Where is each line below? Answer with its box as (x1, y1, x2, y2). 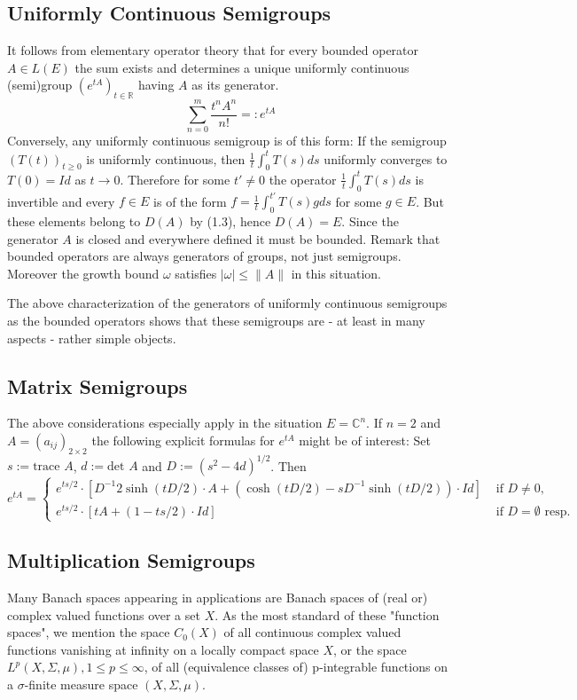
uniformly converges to (324, 149, 448, 168)
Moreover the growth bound (7, 263, 160, 282)
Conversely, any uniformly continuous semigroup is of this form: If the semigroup (7, 131, 447, 150)
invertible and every (7, 192, 115, 210)
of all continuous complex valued (223, 623, 402, 641)
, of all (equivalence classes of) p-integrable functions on (144, 657, 448, 676)
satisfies (175, 263, 217, 282)
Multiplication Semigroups (7, 547, 255, 574)
